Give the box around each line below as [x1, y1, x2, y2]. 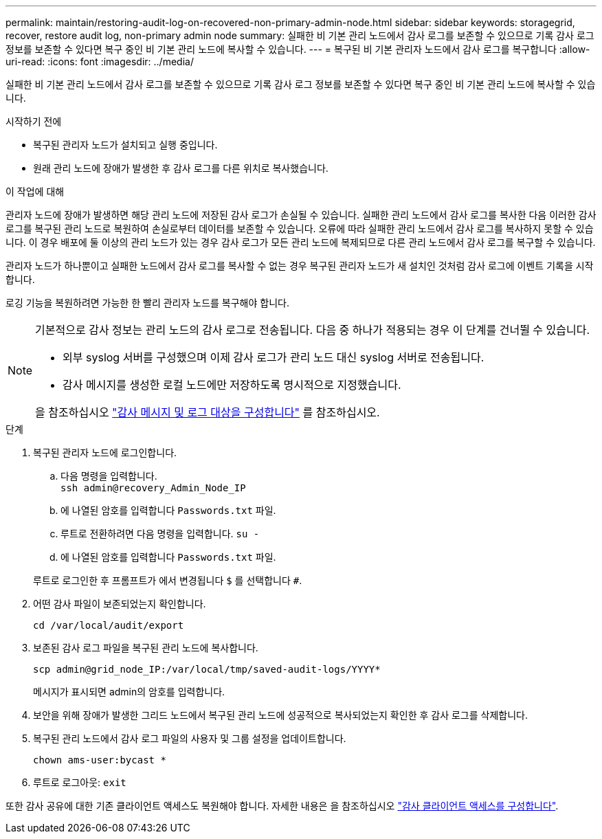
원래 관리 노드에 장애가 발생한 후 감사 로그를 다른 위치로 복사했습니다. [33, 162, 328, 174]
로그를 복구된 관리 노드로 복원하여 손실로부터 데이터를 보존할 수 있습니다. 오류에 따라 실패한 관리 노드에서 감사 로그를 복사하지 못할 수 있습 [5, 223, 594, 234]
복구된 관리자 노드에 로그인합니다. [33, 447, 177, 458]
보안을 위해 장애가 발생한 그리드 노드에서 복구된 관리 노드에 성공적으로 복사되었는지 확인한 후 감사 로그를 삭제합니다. [33, 709, 528, 721]
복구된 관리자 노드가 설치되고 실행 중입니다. [33, 139, 218, 150]
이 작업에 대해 [5, 186, 65, 197]
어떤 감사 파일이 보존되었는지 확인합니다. [33, 598, 206, 609]
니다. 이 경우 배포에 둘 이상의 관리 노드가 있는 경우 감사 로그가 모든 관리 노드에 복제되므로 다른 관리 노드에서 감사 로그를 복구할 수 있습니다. [5, 236, 596, 248]
